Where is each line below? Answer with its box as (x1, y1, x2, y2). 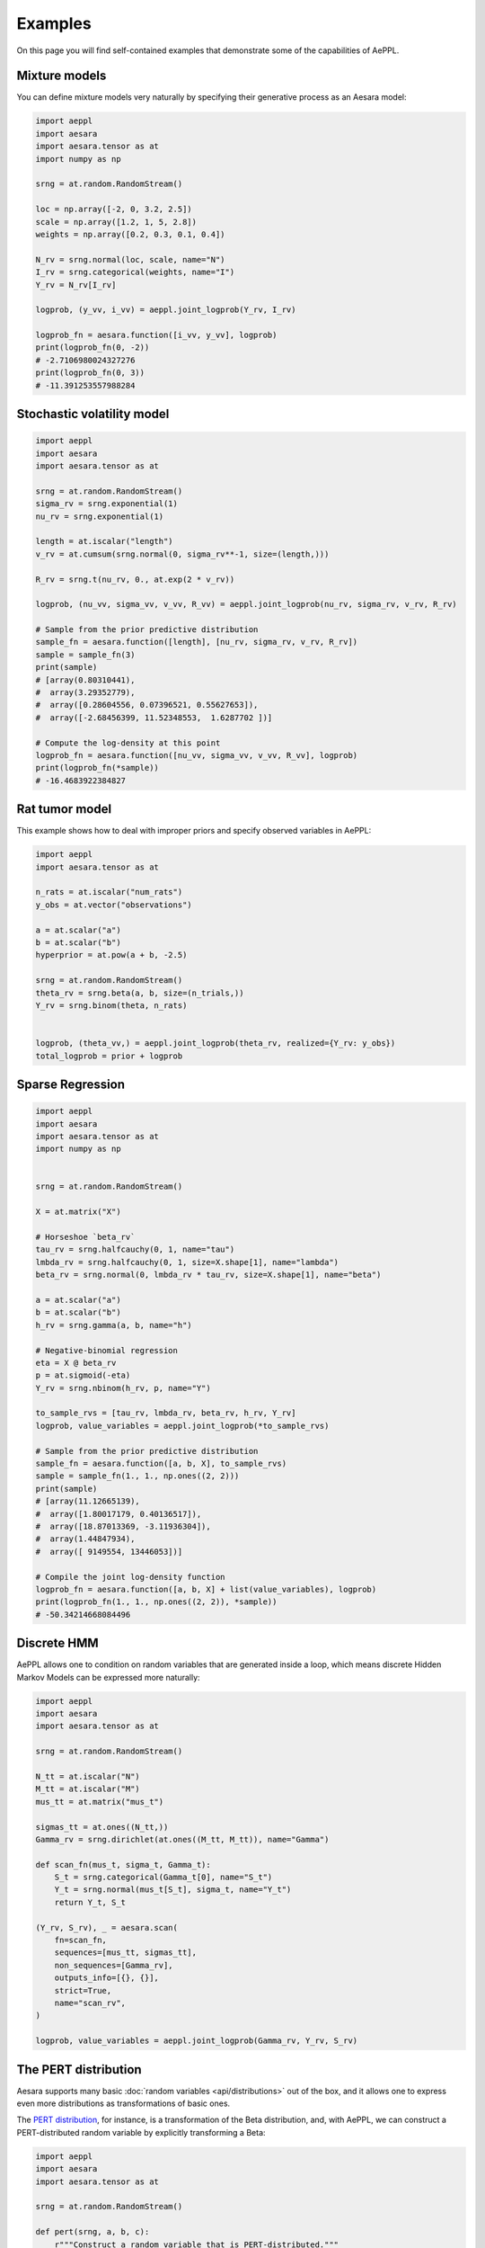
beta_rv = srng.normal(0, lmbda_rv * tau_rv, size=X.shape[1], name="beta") (35, 1270, 382, 1280)
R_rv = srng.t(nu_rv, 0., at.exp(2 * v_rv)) (35, 574, 235, 584)
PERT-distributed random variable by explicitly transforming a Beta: (16, 2127, 266, 2137)
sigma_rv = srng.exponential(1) (35, 499, 179, 509)
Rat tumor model (16, 801, 112, 817)
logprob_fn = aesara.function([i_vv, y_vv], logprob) (35, 330, 278, 341)
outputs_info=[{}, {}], (54, 1973, 159, 1983)
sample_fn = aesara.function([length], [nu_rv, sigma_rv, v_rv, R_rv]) (35, 637, 358, 647)
